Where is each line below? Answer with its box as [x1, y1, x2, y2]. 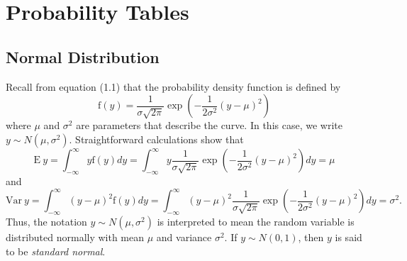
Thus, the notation [6, 213, 87, 228]
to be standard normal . [6, 243, 106, 258]
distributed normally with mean [6, 229, 145, 244]
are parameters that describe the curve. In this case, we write [76, 118, 342, 133]
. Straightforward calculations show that [69, 131, 244, 146]
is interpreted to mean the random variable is [157, 213, 355, 228]
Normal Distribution [6, 45, 160, 67]
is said [335, 229, 362, 244]
